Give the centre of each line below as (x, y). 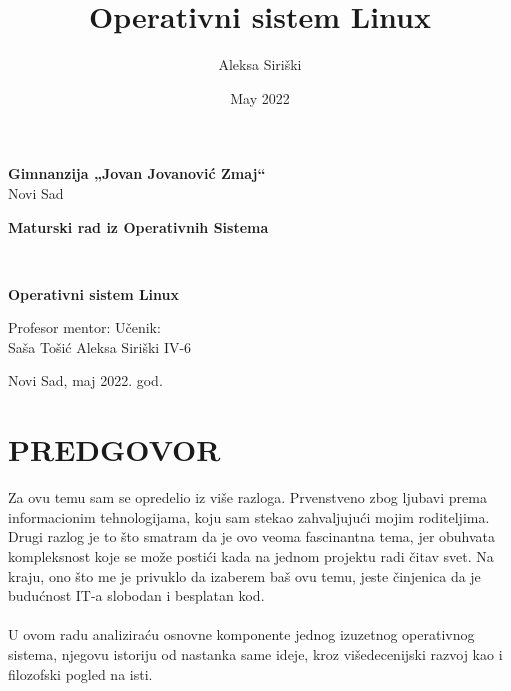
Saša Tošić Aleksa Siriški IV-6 (100, 346)
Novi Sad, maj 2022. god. (85, 380)
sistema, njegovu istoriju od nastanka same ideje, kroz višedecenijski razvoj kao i (255, 653)
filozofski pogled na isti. (80, 673)
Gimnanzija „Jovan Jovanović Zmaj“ (137, 173)
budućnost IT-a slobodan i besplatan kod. (136, 595)
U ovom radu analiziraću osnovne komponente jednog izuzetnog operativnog (241, 634)
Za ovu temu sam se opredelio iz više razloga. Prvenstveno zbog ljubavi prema (247, 497)
